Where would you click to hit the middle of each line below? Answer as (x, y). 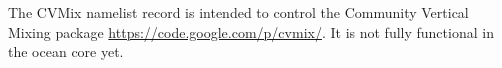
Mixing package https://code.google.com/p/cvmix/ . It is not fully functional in (251, 31)
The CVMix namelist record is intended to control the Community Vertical (238, 12)
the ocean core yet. (66, 51)
